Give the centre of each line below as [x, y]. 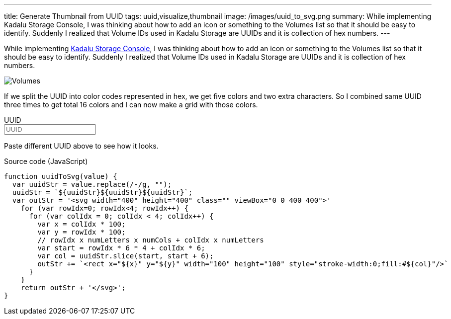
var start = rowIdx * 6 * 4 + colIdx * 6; [121, 248]
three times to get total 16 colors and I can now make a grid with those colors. [131, 105]
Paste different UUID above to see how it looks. [81, 146]
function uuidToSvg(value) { [61, 176]
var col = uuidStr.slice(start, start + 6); [126, 256]
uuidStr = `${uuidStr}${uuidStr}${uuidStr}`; [102, 192]
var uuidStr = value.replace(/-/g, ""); [92, 184]
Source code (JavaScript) [46, 161]
